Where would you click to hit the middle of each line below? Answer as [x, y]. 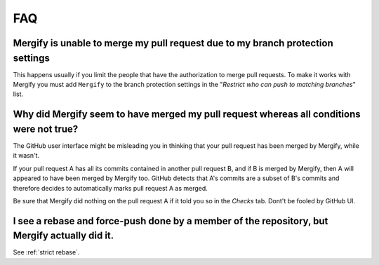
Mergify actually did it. [64, 236]
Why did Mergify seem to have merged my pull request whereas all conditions [187, 115]
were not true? [46, 129]
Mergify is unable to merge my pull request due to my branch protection [173, 43]
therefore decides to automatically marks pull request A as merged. [111, 188]
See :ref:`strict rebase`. [46, 252]
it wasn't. [26, 156]
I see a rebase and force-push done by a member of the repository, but [171, 221]
